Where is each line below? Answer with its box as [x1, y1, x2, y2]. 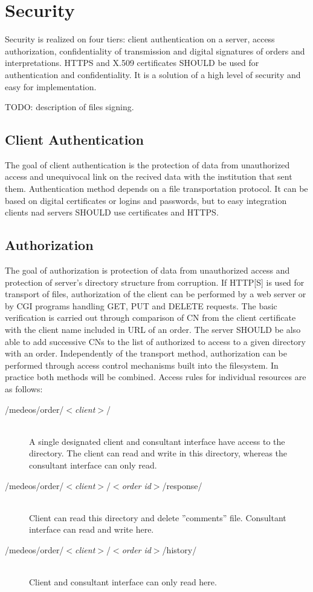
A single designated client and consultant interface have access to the [29, 435, 285, 447]
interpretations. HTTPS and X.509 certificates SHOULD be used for [5, 56, 259, 69]
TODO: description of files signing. [5, 100, 134, 113]
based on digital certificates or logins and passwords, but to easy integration [5, 194, 287, 206]
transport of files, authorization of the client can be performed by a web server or [5, 288, 306, 300]
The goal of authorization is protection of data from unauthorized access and [5, 264, 290, 277]
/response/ [162, 479, 202, 492]
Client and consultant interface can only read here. [29, 576, 217, 588]
